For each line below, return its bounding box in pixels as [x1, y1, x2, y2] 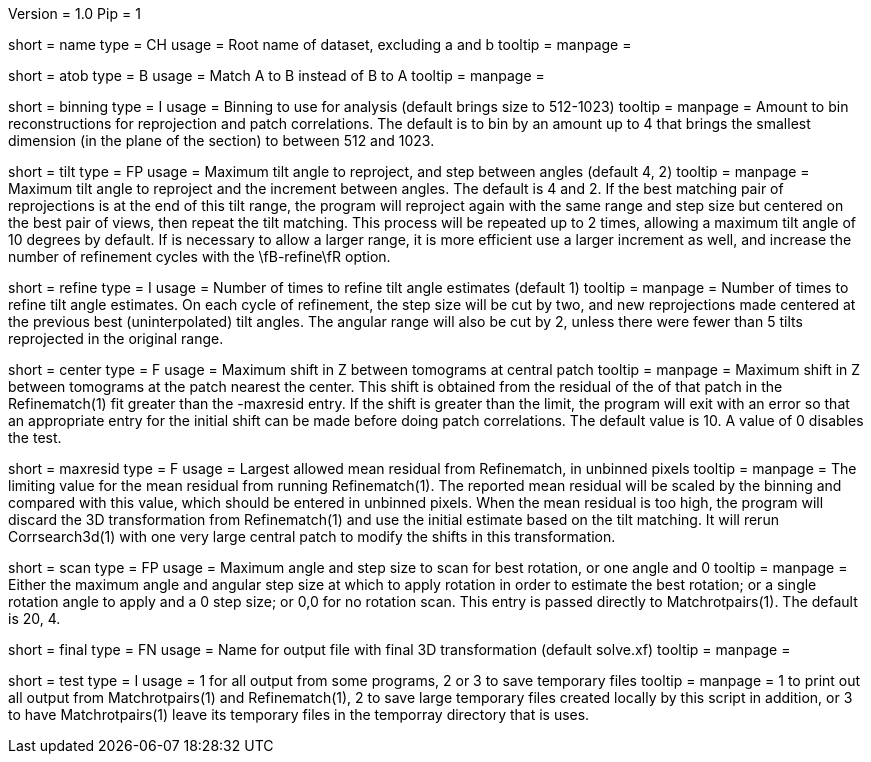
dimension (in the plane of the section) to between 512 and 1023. [8, 132, 435, 149]
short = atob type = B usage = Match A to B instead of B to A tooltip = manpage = [8, 67, 545, 84]
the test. [8, 429, 62, 446]
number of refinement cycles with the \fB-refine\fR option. [8, 248, 391, 265]
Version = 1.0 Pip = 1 [8, 5, 141, 22]
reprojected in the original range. [8, 330, 224, 347]
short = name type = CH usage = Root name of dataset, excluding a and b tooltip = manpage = [8, 36, 632, 53]
